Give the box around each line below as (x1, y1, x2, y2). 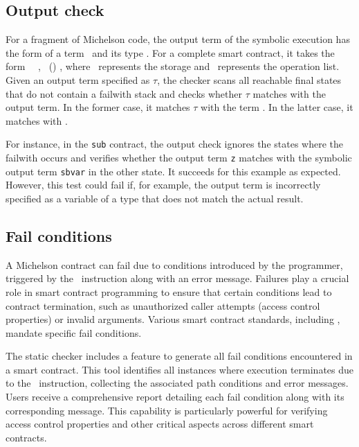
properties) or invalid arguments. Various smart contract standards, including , (6, 312, 340, 326)
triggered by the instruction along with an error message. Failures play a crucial (6, 271, 349, 286)
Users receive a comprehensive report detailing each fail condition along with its (6, 389, 344, 404)
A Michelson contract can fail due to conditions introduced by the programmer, (6, 257, 343, 272)
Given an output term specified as (6, 72, 150, 87)
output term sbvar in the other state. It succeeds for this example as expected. (6, 164, 341, 178)
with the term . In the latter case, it (201, 100, 353, 114)
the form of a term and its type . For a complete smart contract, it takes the (6, 45, 335, 60)
